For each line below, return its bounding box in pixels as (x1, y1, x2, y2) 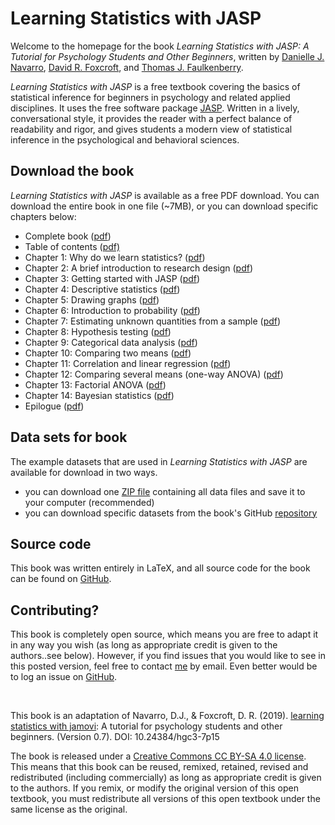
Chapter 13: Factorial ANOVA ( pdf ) (24, 378, 167, 391)
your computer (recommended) (24, 496, 155, 508)
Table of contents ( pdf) (24, 240, 121, 252)
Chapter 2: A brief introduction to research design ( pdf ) (24, 262, 254, 274)
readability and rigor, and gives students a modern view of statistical (10, 123, 293, 135)
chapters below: (10, 210, 77, 222)
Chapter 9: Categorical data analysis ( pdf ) (24, 336, 198, 348)
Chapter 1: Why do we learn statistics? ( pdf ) (24, 251, 206, 263)
